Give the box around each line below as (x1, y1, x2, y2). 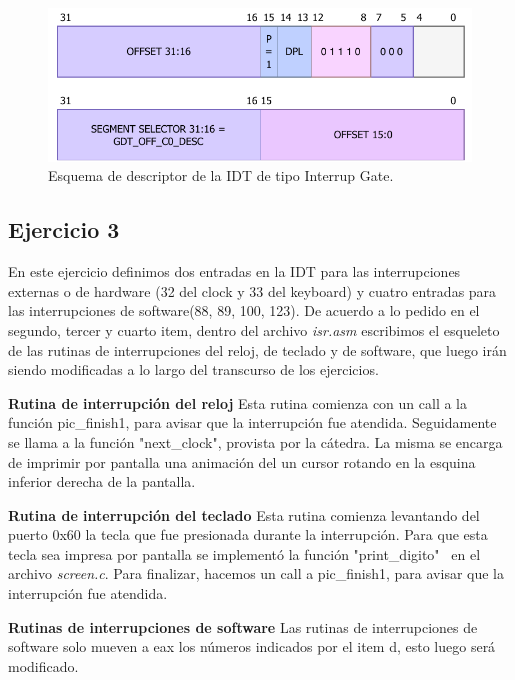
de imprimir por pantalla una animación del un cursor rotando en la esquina (8, 451, 476, 472)
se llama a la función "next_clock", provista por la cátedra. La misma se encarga (8, 431, 503, 452)
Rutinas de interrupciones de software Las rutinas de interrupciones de (8, 616, 478, 637)
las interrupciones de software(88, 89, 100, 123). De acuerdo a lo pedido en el (8, 300, 480, 321)
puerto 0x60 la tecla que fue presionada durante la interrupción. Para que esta (8, 524, 488, 545)
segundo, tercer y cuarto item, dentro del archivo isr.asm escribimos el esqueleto (8, 319, 500, 340)
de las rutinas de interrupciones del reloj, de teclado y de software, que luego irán (8, 339, 507, 360)
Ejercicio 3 (8, 214, 120, 245)
